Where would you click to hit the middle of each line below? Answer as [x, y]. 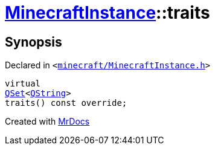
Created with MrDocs [47, 122]
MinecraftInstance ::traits [107, 13]
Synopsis [34, 42]
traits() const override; [66, 103]
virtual [23, 84]
